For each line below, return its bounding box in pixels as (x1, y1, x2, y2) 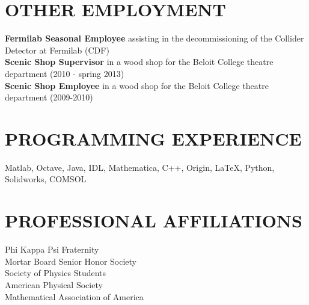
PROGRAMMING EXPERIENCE (5, 126, 302, 150)
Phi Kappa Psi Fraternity (5, 243, 99, 256)
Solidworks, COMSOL (5, 173, 87, 185)
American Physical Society (5, 278, 103, 291)
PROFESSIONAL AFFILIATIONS (5, 208, 302, 233)
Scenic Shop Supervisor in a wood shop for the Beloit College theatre (5, 55, 274, 68)
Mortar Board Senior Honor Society (5, 254, 136, 267)
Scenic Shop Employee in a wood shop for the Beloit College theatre (5, 79, 269, 91)
